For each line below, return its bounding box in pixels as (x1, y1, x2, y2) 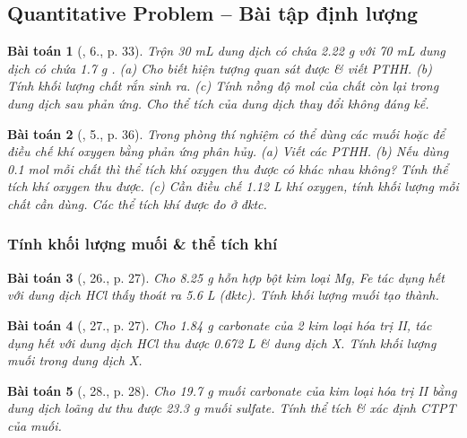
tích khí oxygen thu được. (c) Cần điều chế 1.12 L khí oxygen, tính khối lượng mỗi (7, 177, 459, 196)
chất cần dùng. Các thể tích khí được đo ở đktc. (7, 194, 267, 213)
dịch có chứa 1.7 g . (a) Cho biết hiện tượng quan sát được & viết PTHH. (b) (7, 58, 433, 77)
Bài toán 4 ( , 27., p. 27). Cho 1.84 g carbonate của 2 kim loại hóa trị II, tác (7, 315, 432, 334)
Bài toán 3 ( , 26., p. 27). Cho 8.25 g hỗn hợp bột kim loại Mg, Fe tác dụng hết (7, 267, 445, 286)
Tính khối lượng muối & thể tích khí (7, 232, 278, 255)
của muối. (7, 416, 62, 434)
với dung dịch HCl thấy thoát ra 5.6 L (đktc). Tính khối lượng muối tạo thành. (7, 285, 439, 304)
